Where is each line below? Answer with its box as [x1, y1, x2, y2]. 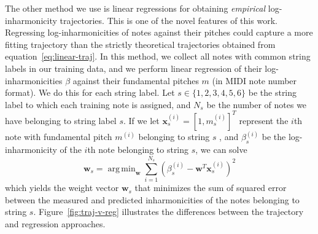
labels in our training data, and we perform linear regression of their [5, 61, 262, 74]
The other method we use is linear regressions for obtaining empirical [5, 2, 266, 14]
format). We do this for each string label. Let [5, 86, 175, 99]
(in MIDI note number [212, 74, 297, 87]
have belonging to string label [5, 114, 117, 127]
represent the [239, 114, 289, 127]
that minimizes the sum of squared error [134, 181, 287, 194]
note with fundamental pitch [5, 130, 112, 143]
